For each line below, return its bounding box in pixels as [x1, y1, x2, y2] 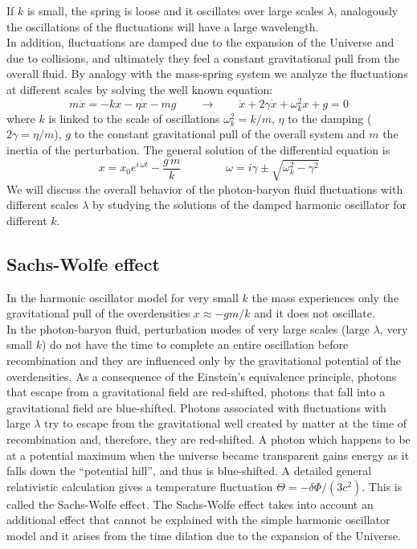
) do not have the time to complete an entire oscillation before [41, 336, 349, 353]
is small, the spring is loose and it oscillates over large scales [27, 2, 324, 18]
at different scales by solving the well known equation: [6, 80, 273, 97]
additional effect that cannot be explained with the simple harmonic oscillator [6, 511, 390, 528]
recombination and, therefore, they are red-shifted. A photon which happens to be [6, 430, 411, 447]
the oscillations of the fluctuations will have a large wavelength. [6, 18, 319, 35]
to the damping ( [288, 109, 372, 126]
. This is [362, 477, 403, 494]
